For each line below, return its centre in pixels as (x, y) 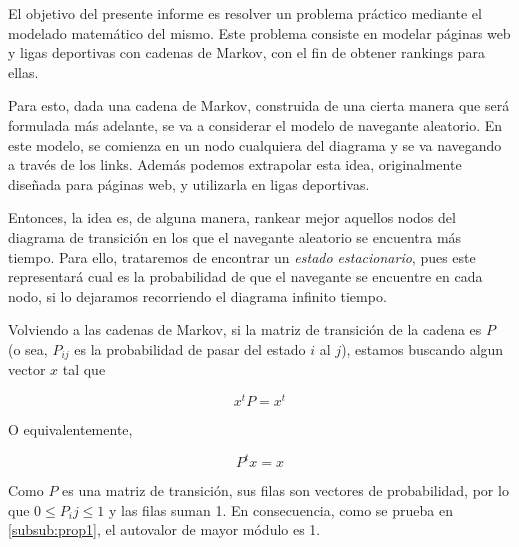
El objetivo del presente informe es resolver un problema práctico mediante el (245, 13)
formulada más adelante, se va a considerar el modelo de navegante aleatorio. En (255, 124)
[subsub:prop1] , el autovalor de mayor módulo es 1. (164, 529)
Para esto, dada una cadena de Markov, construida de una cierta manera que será (259, 105)
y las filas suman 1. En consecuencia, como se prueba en (280, 509)
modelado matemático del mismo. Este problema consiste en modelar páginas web (259, 32)
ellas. (23, 71)
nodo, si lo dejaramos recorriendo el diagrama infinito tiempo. (197, 295)
